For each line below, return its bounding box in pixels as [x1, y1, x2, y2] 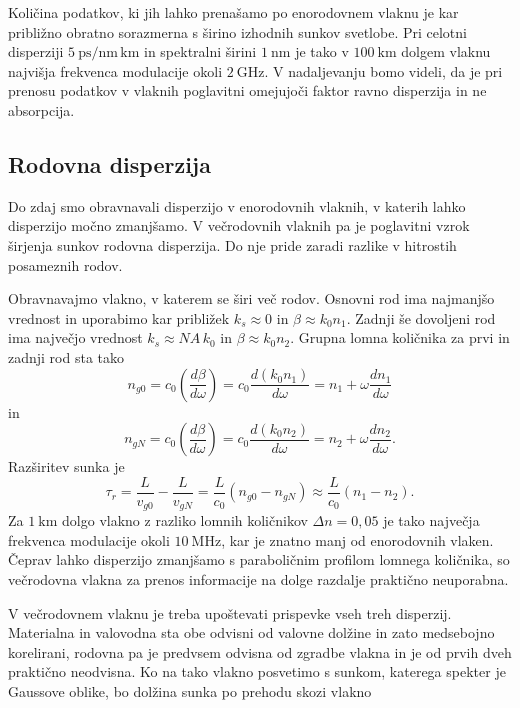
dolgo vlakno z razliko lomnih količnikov [62, 510, 308, 531]
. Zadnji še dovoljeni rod [346, 307, 496, 328]
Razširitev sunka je [8, 456, 125, 477]
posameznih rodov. [8, 254, 123, 275]
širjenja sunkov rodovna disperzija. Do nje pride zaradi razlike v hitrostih [8, 234, 457, 255]
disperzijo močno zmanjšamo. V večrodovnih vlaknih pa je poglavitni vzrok [8, 215, 470, 236]
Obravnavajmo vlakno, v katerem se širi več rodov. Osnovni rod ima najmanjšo [8, 288, 495, 309]
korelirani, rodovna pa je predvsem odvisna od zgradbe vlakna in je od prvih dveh [8, 641, 512, 662]
